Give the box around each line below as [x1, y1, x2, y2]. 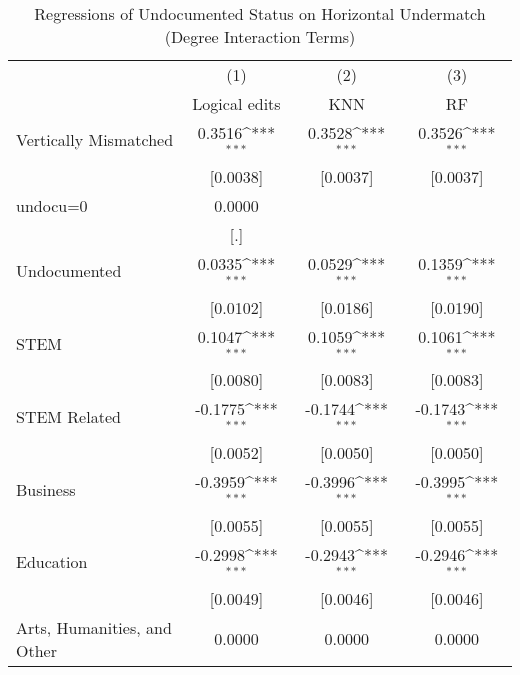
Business [16, 477, 76, 501]
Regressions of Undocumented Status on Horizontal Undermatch [34, 2, 486, 25]
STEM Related [16, 404, 121, 428]
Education [16, 550, 88, 574]
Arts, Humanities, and [16, 615, 172, 639]
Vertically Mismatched [16, 128, 174, 152]
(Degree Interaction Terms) [164, 25, 356, 48]
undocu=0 [16, 193, 88, 217]
